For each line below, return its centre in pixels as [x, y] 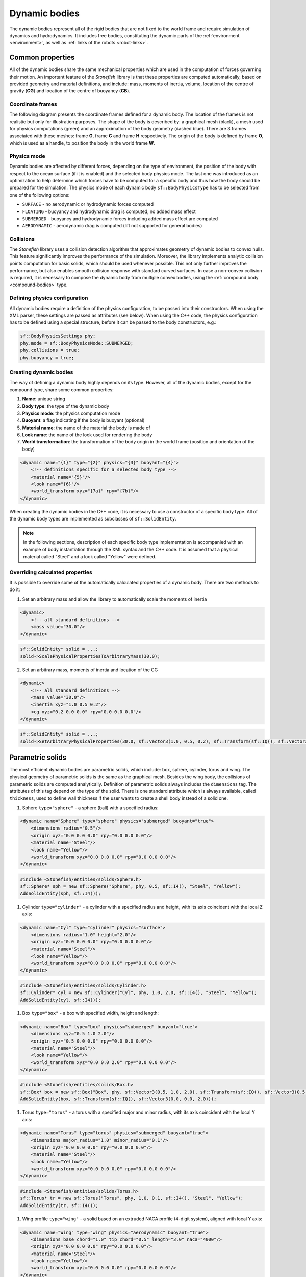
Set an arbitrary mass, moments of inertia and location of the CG [90, 670]
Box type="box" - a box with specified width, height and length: [91, 1013]
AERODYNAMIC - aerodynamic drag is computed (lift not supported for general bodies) [112, 226]
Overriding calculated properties [51, 572]
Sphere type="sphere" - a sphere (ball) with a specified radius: [90, 808]
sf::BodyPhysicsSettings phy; [58, 336]
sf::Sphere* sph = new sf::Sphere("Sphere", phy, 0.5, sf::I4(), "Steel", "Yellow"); [130, 886]
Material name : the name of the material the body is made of [86, 428]
